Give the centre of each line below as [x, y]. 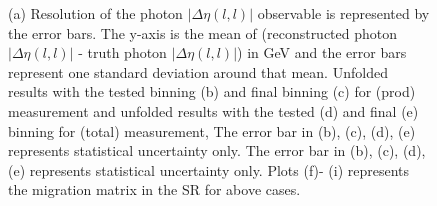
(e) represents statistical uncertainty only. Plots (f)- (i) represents [209, 169]
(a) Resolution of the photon [95, 13]
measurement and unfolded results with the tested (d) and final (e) [213, 110]
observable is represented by [343, 13]
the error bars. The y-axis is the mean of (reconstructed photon [203, 32]
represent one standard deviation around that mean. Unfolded [198, 71]
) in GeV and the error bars [322, 52]
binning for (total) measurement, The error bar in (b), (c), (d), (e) [212, 130]
